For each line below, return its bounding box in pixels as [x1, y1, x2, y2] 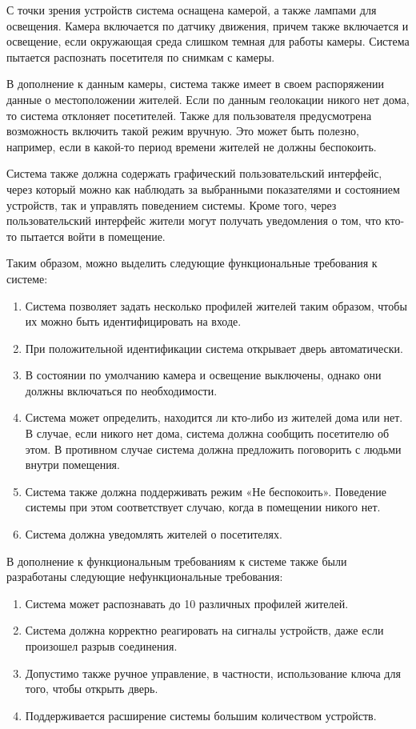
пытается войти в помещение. [20, 227, 166, 244]
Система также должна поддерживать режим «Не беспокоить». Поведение [25, 483, 386, 499]
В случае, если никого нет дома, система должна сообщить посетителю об [25, 425, 390, 442]
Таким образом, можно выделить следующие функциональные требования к [6, 254, 378, 271]
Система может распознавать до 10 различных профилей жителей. [25, 595, 349, 611]
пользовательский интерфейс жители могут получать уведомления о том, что [6, 212, 382, 229]
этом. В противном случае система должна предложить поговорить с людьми [25, 440, 402, 457]
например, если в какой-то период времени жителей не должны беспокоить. [6, 138, 377, 154]
